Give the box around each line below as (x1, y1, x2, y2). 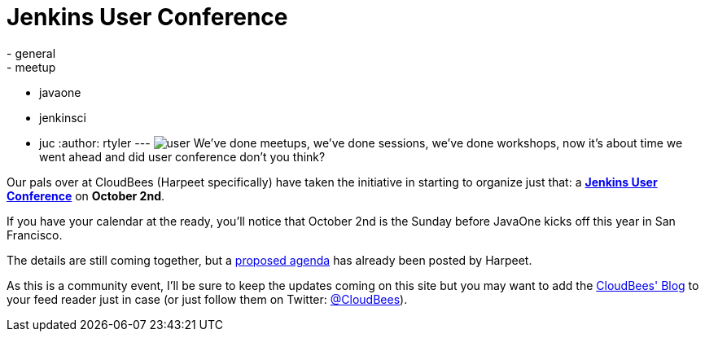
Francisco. (7, 227, 63, 242)
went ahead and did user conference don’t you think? (39, 149, 326, 164)
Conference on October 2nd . (7, 188, 165, 203)
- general (7, 46, 56, 60)
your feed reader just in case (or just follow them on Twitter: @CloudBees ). (7, 292, 408, 306)
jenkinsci (39, 110, 86, 125)
